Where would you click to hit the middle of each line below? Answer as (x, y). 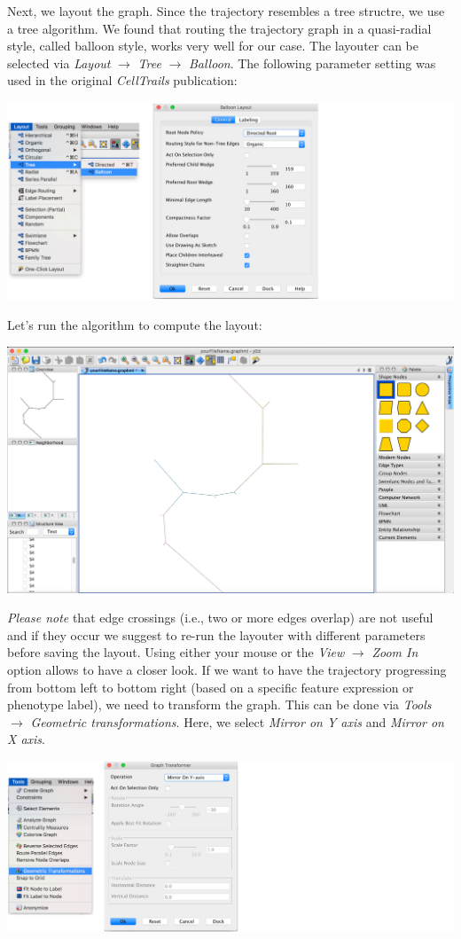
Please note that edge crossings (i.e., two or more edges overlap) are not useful (220, 618)
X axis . (26, 739)
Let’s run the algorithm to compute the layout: (135, 325)
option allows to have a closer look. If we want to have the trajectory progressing (227, 670)
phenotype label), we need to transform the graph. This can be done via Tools (219, 704)
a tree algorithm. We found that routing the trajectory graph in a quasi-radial (219, 28)
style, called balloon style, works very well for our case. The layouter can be (213, 46)
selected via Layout (59, 63)
